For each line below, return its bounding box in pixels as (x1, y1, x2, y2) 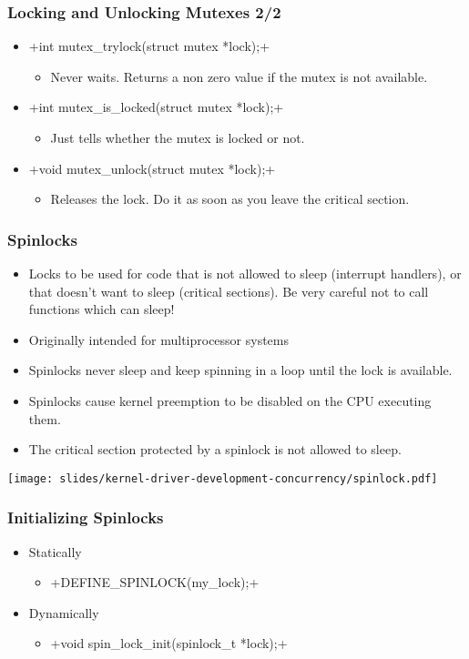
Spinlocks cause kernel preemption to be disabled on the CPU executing (28, 390, 432, 410)
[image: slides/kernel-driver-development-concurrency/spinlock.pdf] (7, 471, 438, 485)
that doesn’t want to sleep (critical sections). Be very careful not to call (28, 281, 429, 300)
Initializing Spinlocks (7, 506, 164, 529)
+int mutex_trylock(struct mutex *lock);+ (28, 36, 270, 56)
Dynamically (28, 603, 99, 622)
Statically (28, 542, 82, 561)
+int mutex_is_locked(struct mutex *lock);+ (28, 97, 284, 117)
